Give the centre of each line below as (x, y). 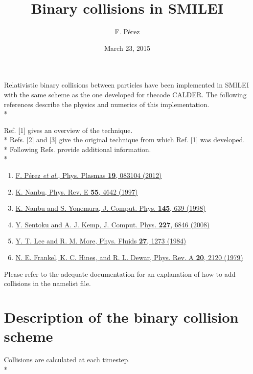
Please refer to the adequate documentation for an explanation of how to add (120, 274)
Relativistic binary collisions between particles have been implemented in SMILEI (126, 85)
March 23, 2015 (127, 48)
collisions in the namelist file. (47, 283)
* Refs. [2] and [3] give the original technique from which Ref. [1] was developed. (125, 140)
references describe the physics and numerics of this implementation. (107, 104)
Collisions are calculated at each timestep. (67, 360)
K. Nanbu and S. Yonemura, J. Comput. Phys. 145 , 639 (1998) (111, 208)
